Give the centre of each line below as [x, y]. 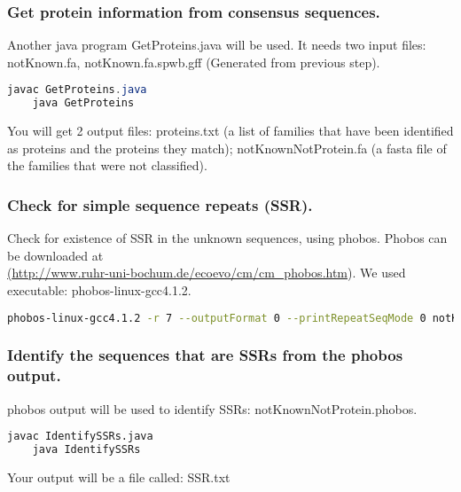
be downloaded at [55, 255]
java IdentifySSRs [86, 450]
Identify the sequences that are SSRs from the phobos [205, 355]
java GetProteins [83, 103]
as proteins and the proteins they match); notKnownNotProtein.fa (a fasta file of [227, 148]
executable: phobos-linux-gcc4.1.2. [99, 289]
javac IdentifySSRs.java [80, 437]
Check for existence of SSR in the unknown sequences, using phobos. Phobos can [227, 238]
